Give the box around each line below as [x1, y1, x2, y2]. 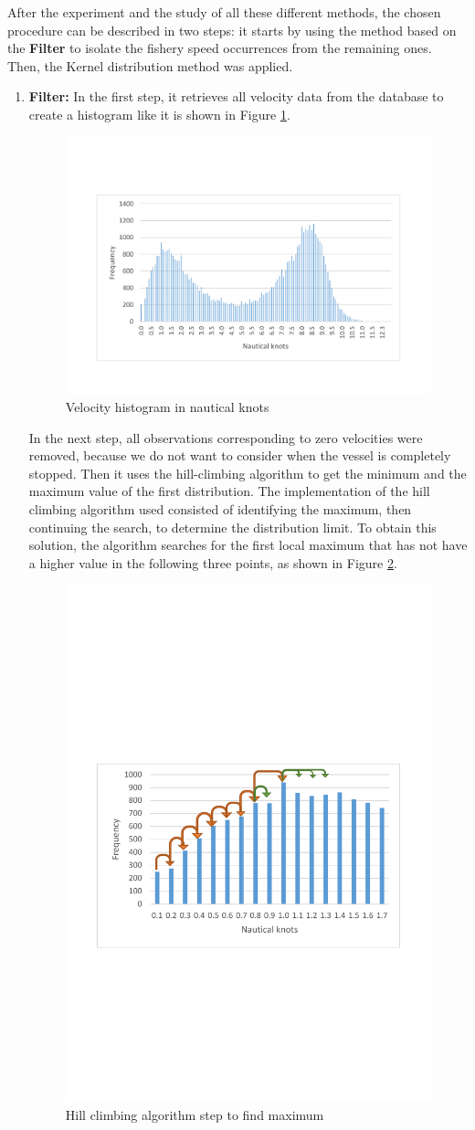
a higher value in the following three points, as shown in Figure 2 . [28, 553, 397, 572]
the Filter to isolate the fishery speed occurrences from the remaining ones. [7, 38, 432, 58]
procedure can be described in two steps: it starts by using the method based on [7, 20, 457, 39]
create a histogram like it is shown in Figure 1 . [28, 104, 290, 123]
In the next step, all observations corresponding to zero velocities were [28, 428, 423, 447]
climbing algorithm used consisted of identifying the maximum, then [28, 499, 412, 518]
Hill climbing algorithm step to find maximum [65, 1104, 324, 1124]
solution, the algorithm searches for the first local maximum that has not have [28, 535, 468, 554]
